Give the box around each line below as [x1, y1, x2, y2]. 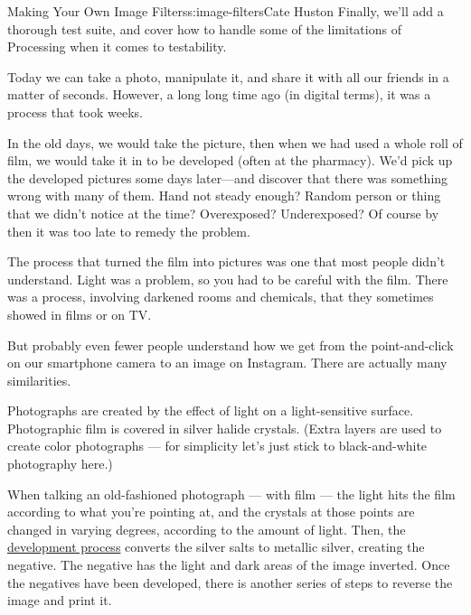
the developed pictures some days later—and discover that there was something [7, 168, 448, 187]
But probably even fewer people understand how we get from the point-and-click [7, 335, 454, 354]
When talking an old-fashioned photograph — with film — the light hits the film [7, 484, 456, 503]
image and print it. [7, 591, 112, 610]
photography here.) [7, 454, 113, 473]
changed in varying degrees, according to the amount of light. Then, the [7, 519, 406, 538]
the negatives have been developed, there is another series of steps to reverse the [7, 573, 453, 592]
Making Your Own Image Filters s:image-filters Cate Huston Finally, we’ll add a [7, 2, 444, 20]
